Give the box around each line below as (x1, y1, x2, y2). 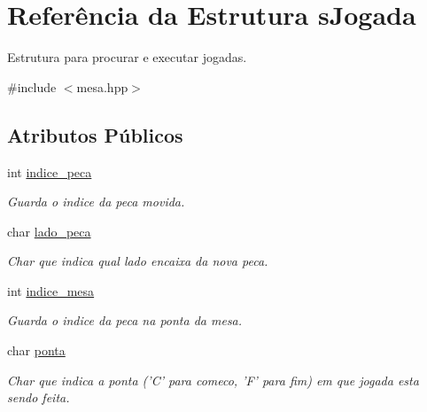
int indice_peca (7, 162, 92, 181)
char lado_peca (7, 222, 91, 240)
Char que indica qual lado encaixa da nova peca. (7, 252, 268, 270)
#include (7, 77, 57, 96)
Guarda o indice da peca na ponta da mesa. (7, 311, 243, 330)
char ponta (7, 341, 66, 360)
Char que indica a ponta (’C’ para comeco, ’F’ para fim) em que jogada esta (7, 370, 419, 389)
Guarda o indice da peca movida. (7, 192, 185, 211)
